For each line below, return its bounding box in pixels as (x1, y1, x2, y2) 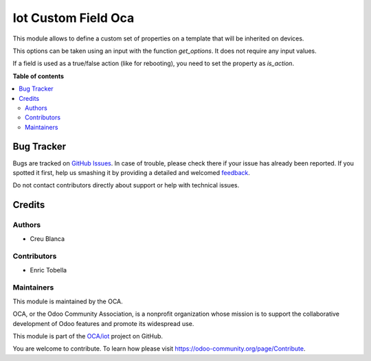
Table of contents (12, 72, 65, 80)
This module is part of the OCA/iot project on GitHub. (12, 331, 164, 340)
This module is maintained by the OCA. (12, 297, 123, 305)
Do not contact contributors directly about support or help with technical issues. (12, 181, 240, 189)
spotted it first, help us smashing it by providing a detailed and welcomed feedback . (12, 168, 251, 176)
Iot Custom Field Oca (12, 10, 135, 25)
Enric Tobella (30, 266, 67, 274)
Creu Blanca (30, 234, 65, 243)
